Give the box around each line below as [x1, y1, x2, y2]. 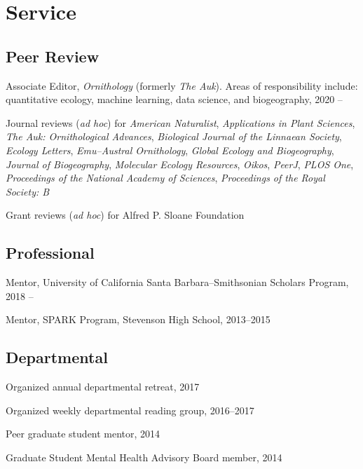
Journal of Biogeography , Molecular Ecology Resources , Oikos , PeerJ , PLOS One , [6, 156, 354, 171]
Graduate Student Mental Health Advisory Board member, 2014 [6, 449, 282, 464]
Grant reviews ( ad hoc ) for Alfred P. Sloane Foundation [6, 208, 245, 222]
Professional [6, 242, 95, 264]
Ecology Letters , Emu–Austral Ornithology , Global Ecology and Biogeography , [6, 142, 334, 157]
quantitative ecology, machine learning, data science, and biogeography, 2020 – [6, 92, 343, 107]
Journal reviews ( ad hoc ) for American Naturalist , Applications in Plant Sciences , [6, 115, 355, 130]
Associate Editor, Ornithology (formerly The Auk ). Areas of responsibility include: [6, 78, 358, 93]
